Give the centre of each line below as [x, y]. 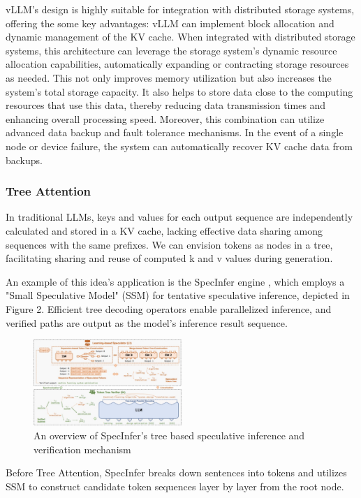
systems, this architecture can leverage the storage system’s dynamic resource [171, 50]
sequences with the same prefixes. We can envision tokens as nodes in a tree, [169, 244]
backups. [24, 160]
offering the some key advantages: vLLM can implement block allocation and [170, 23]
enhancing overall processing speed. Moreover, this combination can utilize [165, 118]
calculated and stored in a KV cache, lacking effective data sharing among [164, 230]
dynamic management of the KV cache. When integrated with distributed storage [180, 37]
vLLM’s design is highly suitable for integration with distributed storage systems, [180, 9]
